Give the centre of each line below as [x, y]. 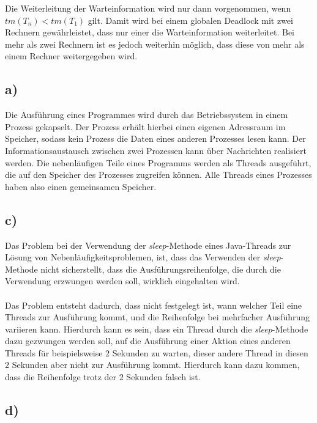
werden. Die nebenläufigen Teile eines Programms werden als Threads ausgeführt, [158, 162]
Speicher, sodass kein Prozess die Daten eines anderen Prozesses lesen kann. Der [155, 138]
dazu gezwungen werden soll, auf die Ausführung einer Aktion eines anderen [148, 341]
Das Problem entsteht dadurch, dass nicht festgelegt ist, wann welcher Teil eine [154, 305]
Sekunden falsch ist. [163, 377]
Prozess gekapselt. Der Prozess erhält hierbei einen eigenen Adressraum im [145, 126]
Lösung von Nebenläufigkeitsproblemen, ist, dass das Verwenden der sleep [143, 257]
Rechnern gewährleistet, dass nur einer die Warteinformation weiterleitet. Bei [150, 32]
